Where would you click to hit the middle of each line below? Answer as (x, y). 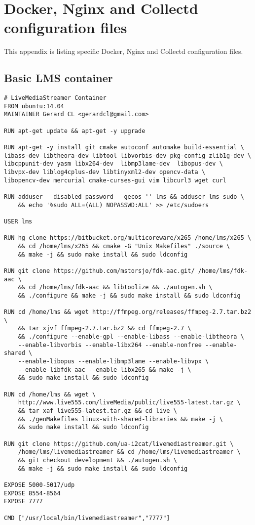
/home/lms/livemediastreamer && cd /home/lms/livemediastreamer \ (129, 452)
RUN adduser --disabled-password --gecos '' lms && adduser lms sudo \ (124, 197)
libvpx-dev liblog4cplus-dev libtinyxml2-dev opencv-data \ (105, 172)
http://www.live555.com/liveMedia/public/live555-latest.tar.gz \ (129, 403)
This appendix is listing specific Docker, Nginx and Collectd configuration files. (124, 51)
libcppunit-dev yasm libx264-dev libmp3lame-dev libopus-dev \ (113, 164)
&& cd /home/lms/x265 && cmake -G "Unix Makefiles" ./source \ (124, 246)
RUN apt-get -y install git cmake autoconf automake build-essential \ (124, 148)
